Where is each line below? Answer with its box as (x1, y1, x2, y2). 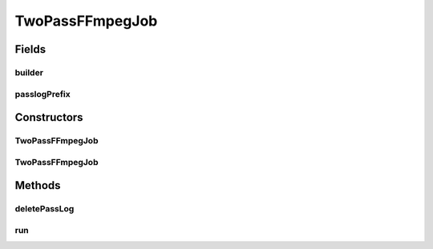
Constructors (14, 110, 83, 124)
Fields (14, 42, 47, 56)
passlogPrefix (14, 88, 71, 99)
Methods (14, 179, 61, 192)
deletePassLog (14, 203, 75, 215)
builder (14, 66, 44, 78)
